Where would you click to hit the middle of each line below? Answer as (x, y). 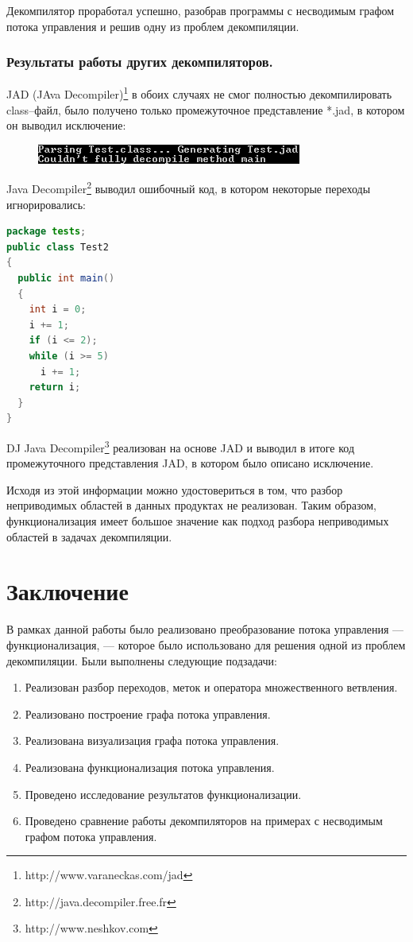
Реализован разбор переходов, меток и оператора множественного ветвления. (211, 687)
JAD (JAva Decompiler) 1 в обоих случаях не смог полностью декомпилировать (199, 93)
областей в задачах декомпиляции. (89, 536)
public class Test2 (58, 247)
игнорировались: (46, 204)
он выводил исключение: (66, 125)
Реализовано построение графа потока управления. (148, 713)
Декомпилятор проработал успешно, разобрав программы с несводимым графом (201, 10)
